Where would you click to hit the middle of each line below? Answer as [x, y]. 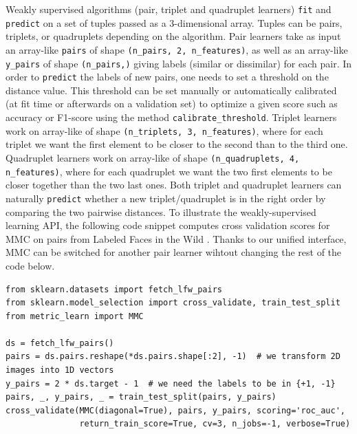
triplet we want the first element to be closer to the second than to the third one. [177, 144]
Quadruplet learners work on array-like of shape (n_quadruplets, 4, [153, 157]
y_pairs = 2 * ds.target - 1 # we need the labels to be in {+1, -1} [171, 383]
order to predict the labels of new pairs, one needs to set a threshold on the [167, 77]
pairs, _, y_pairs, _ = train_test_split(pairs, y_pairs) [141, 397]
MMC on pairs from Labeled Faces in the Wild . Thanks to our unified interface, [176, 238]
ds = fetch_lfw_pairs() [60, 343]
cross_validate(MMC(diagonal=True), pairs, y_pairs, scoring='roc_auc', [175, 410]
